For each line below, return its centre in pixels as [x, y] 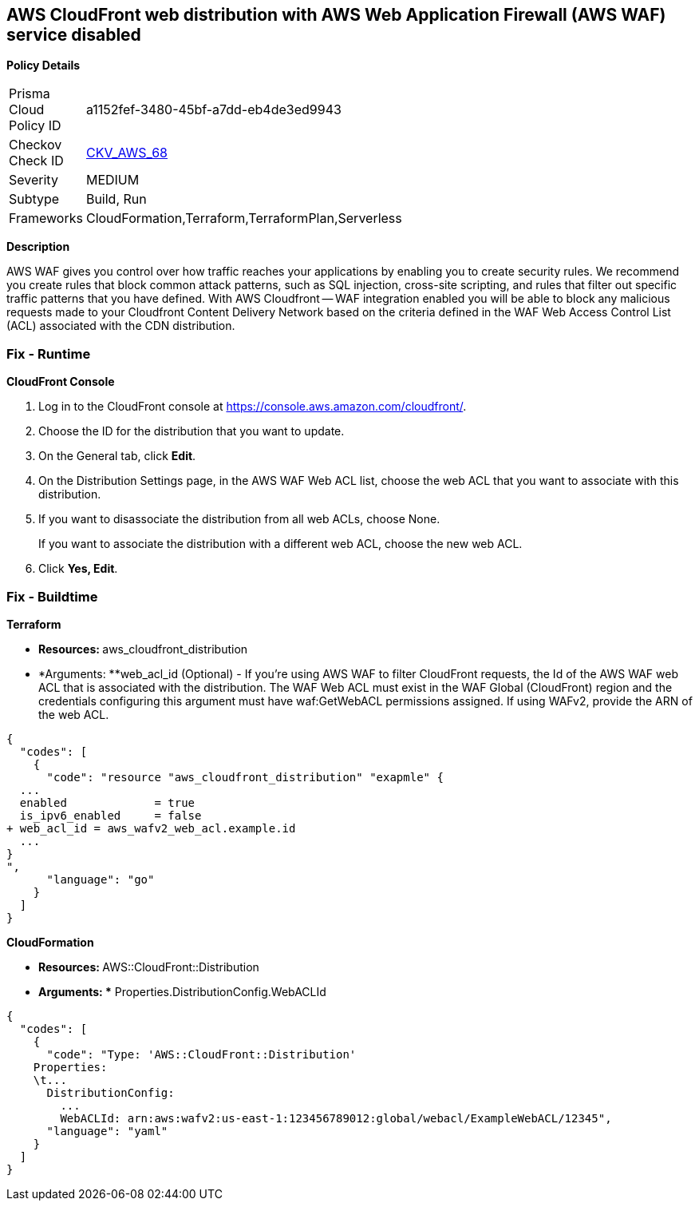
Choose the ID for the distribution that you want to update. [192, 431]
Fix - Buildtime [52, 596]
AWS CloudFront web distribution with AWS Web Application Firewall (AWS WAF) [336, 15]
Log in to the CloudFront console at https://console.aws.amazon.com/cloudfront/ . [253, 407]
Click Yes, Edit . [78, 569]
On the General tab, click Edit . [117, 456]
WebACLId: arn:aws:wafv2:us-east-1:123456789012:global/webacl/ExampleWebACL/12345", [336, 1118]
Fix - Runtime [49, 353]
